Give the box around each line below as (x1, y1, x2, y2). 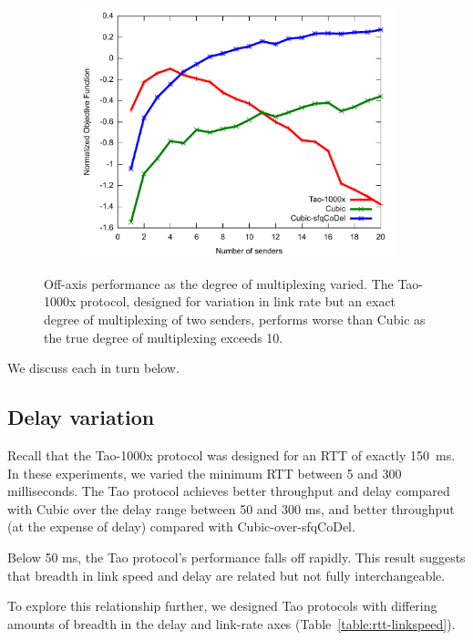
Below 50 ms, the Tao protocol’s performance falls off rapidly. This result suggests (7, 547, 466, 566)
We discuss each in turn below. (7, 358, 180, 377)
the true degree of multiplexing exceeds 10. (44, 327, 283, 346)
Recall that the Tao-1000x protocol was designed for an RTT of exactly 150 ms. (7, 445, 456, 464)
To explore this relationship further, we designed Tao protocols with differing (7, 596, 437, 615)
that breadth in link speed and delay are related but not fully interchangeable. (7, 565, 446, 584)
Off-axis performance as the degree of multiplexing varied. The (44, 274, 394, 293)
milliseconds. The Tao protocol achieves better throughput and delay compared (7, 481, 450, 501)
